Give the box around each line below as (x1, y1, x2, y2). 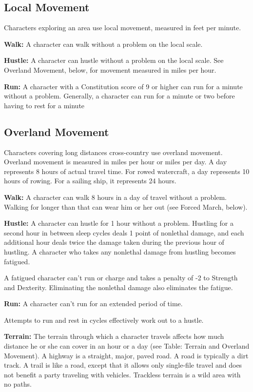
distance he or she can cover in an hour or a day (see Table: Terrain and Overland (4, 341, 250, 351)
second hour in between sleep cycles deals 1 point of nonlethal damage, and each (4, 227, 244, 237)
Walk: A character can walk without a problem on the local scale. (4, 39, 203, 49)
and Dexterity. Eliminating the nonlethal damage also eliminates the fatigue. (4, 282, 233, 292)
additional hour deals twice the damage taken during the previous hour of (4, 237, 224, 247)
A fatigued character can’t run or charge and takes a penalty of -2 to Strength (4, 273, 238, 283)
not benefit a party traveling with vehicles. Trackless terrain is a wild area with (4, 369, 241, 379)
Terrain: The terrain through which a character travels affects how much (4, 331, 224, 341)
